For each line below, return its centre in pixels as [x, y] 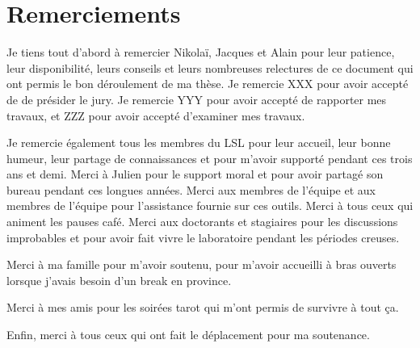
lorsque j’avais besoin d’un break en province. [119, 280]
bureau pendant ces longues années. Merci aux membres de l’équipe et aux [191, 189]
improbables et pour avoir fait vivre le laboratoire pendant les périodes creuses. [203, 237]
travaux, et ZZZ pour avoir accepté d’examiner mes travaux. [156, 115]
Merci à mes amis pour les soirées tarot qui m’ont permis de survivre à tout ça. [203, 307]
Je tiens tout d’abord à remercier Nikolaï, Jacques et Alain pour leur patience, [201, 52]
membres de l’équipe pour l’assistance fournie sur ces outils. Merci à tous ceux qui [210, 205]
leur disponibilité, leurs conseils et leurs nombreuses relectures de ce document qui [210, 67]
